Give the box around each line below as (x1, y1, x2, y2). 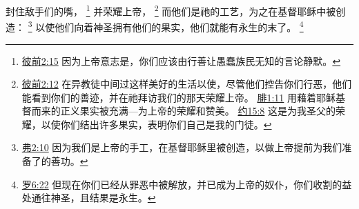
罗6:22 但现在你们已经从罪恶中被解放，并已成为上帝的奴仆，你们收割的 (21, 177, 342, 191)
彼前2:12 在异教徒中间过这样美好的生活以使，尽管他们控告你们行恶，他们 (21, 77, 352, 91)
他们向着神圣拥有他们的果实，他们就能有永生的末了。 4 (55, 18, 304, 34)
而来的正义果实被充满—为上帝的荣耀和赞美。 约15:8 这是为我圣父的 (31, 103, 336, 118)
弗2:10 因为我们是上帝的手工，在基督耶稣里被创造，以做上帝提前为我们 (21, 140, 342, 155)
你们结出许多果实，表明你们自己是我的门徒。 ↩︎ (60, 117, 272, 131)
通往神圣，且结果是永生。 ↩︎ (31, 190, 156, 205)
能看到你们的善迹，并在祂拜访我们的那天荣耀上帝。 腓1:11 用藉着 (21, 90, 317, 104)
